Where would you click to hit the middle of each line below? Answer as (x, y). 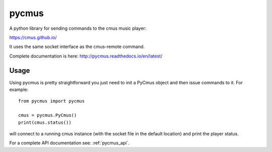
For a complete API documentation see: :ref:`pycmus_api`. (69, 143)
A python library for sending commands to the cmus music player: (78, 28)
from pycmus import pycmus (52, 101)
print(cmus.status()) (45, 122)
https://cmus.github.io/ (33, 37)
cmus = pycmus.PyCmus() (48, 115)
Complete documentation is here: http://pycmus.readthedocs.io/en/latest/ (86, 56)
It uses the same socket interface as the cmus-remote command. (77, 47)
